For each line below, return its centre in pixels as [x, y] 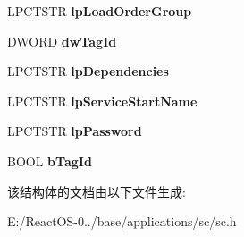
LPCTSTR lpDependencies [88, 71]
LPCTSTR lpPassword [75, 131]
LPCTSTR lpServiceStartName [102, 101]
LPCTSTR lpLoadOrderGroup [100, 11]
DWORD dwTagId [62, 41]
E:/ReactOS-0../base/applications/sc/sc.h [122, 221]
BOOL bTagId [50, 161]
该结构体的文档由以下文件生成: [97, 191]
